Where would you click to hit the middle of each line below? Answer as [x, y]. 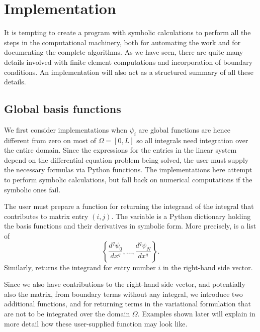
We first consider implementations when [66, 129]
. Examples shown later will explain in [196, 313]
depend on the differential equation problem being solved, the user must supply [126, 159]
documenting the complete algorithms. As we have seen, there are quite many [124, 52]
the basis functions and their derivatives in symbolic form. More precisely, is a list [130, 226]
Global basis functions [63, 109]
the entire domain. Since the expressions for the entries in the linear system [120, 150]
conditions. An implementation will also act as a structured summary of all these [129, 72]
